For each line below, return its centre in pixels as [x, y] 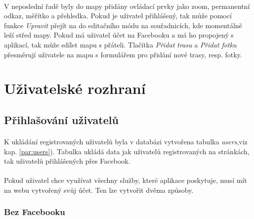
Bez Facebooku [35, 212]
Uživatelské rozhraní [75, 88]
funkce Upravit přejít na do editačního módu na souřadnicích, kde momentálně [123, 25]
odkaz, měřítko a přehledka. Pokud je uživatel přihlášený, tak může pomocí [118, 16]
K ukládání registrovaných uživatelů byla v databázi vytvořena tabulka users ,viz [126, 141]
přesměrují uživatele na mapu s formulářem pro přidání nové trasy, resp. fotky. [123, 54]
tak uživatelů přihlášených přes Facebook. [67, 161]
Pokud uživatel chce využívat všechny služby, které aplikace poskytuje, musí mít [126, 180]
